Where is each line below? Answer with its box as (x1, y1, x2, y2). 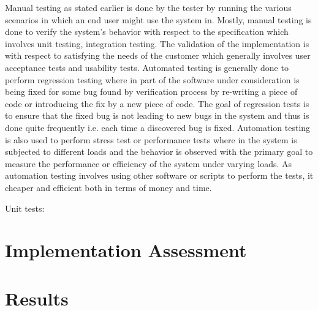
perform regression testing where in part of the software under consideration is (5, 73, 300, 86)
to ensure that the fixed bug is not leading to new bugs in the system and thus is (5, 109, 309, 122)
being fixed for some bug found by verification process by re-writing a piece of (5, 85, 298, 98)
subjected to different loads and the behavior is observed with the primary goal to (5, 145, 313, 158)
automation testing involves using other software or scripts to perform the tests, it (5, 169, 314, 182)
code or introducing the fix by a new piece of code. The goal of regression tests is (5, 97, 309, 110)
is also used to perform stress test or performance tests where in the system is (5, 133, 297, 146)
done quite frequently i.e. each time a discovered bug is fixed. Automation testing (5, 121, 311, 133)
